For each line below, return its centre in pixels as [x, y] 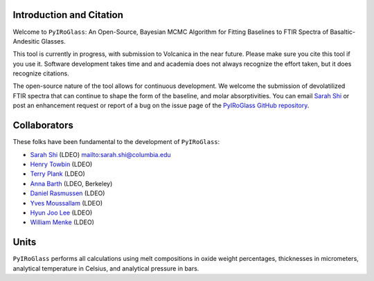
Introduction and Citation [68, 15]
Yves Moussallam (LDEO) [66, 203]
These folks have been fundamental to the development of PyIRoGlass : [116, 142]
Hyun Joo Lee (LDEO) [61, 212]
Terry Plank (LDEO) [58, 174]
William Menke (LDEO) [62, 222]
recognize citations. [41, 73]
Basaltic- [343, 32]
